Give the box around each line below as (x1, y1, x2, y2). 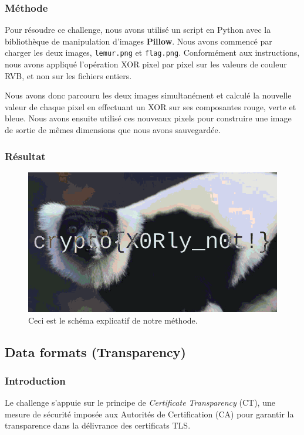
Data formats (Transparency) (5, 342, 186, 361)
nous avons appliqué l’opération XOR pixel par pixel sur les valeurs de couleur (5, 58, 287, 70)
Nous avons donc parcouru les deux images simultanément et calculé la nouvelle (5, 89, 292, 101)
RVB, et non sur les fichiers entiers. (5, 69, 132, 81)
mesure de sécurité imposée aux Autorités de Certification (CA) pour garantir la (5, 407, 294, 420)
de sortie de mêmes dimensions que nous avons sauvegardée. (5, 124, 221, 136)
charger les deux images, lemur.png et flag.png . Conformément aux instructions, (5, 46, 300, 59)
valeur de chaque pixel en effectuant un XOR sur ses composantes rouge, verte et (5, 100, 296, 113)
